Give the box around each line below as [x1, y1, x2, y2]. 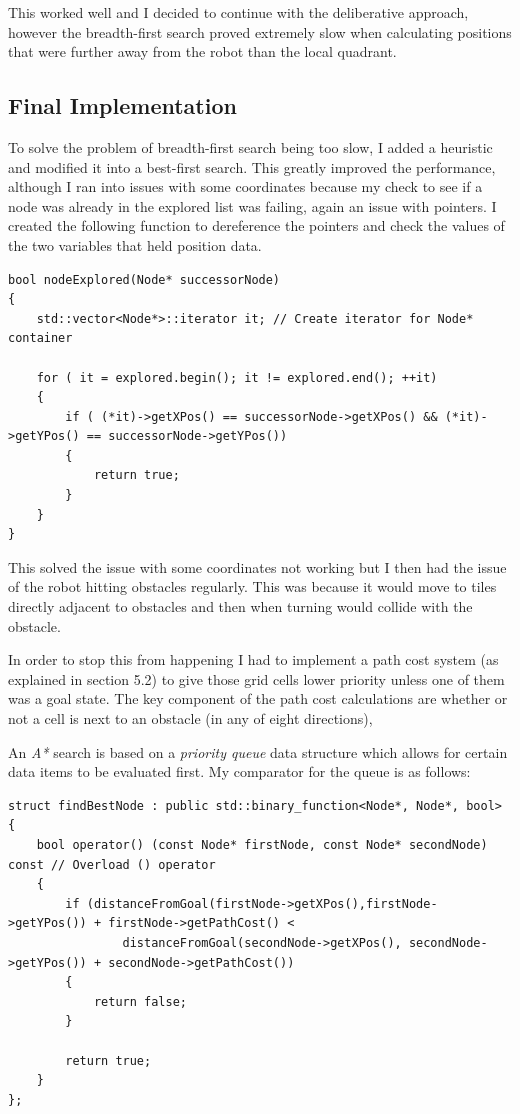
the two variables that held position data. [8, 234, 262, 255]
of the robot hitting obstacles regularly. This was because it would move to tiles [8, 576, 497, 597]
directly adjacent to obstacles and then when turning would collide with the [8, 596, 473, 617]
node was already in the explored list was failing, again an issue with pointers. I [8, 195, 497, 216]
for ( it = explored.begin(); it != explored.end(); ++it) [36, 370, 438, 385]
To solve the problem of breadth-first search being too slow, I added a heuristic [8, 136, 493, 157]
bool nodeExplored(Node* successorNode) [8, 272, 281, 287]
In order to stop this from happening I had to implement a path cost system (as [8, 649, 499, 670]
